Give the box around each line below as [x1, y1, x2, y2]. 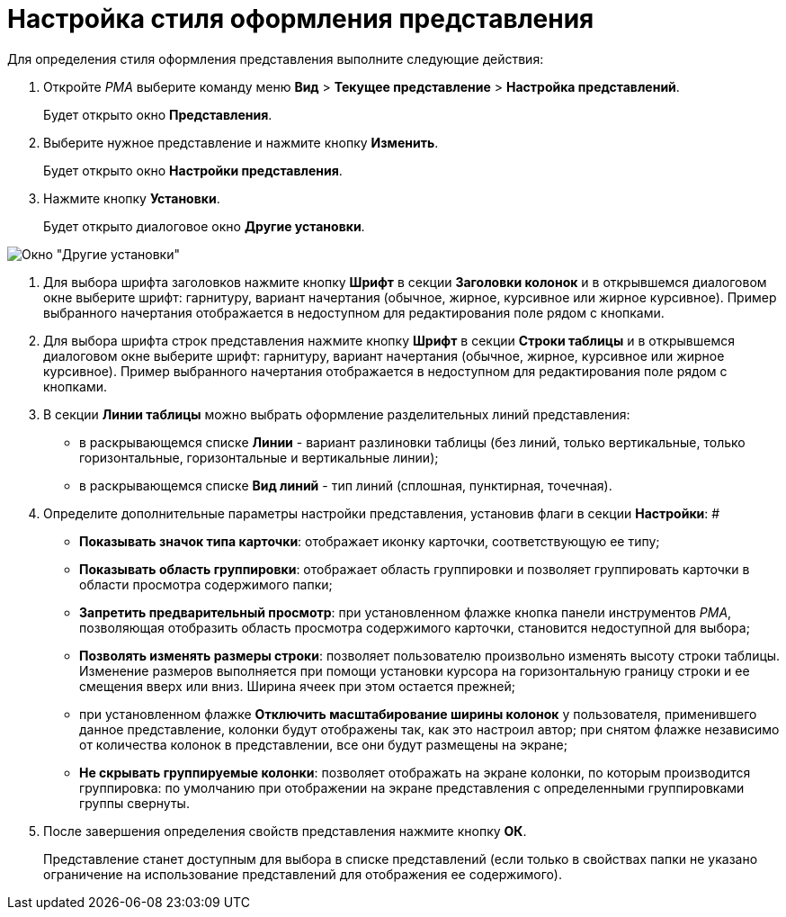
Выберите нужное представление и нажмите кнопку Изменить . [43, 134, 439, 150]
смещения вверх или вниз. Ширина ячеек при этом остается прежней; [79, 678, 516, 694]
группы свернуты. [79, 795, 190, 811]
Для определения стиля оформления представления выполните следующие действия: [7, 50, 544, 67]
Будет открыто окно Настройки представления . [43, 162, 343, 178]
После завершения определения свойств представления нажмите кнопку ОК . [43, 823, 527, 839]
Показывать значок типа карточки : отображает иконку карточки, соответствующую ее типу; [79, 533, 660, 549]
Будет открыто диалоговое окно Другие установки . [43, 218, 365, 234]
